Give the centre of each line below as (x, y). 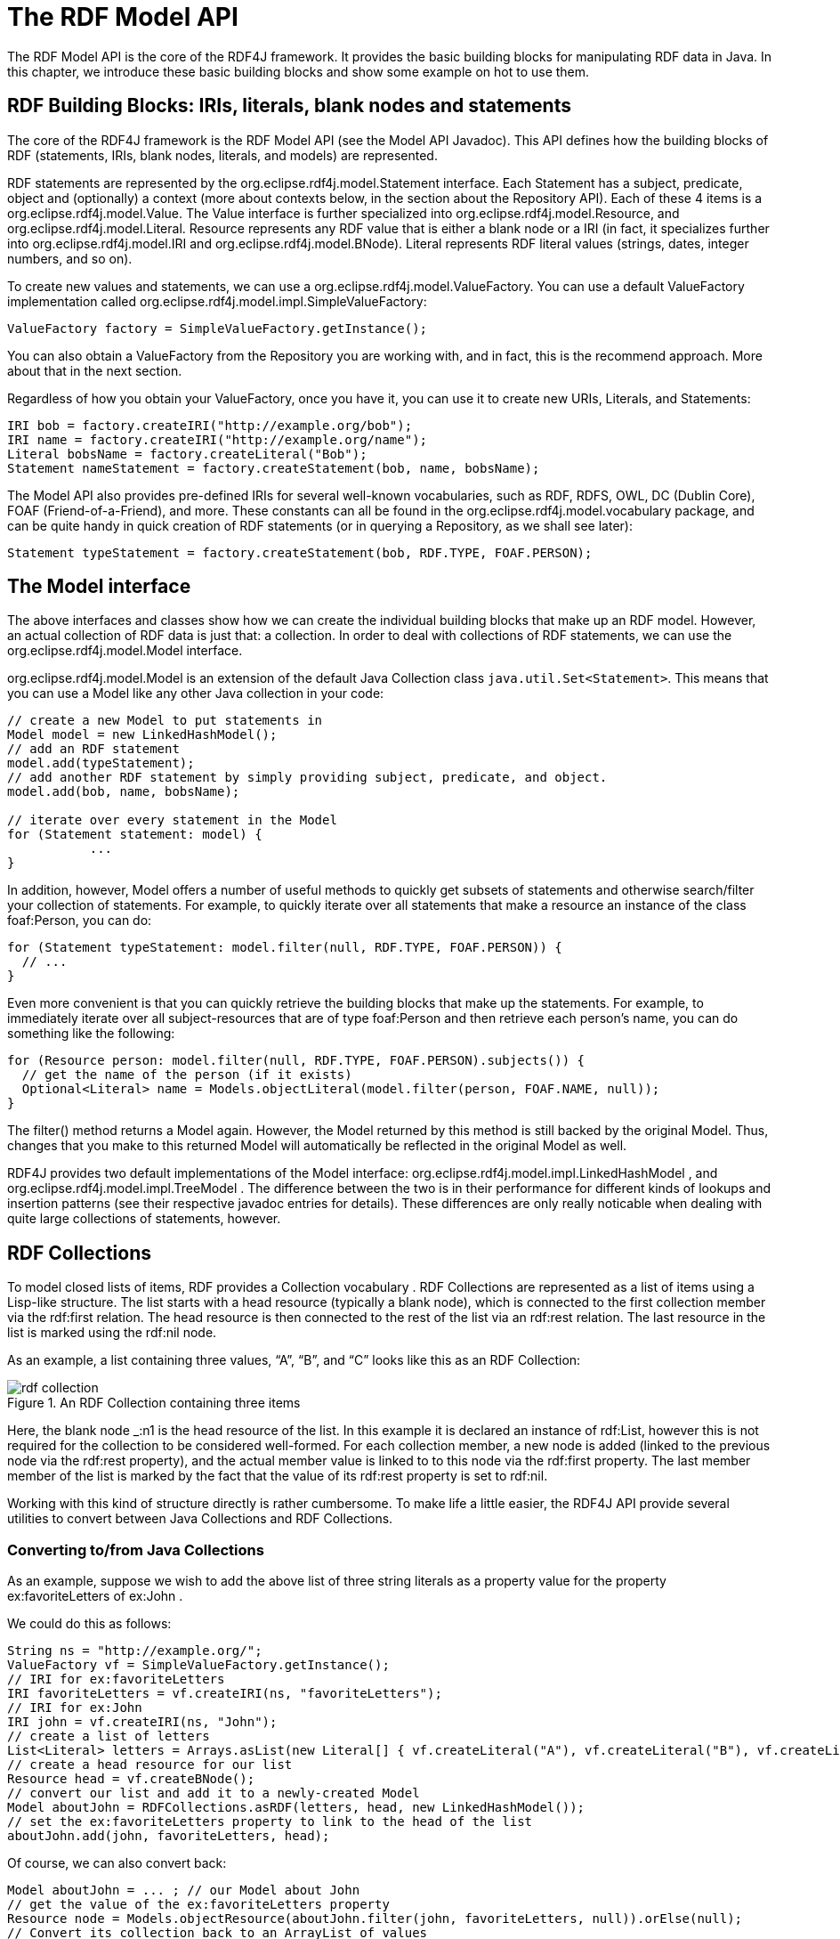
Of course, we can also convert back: (117, 1863)
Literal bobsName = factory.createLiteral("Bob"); (187, 454)
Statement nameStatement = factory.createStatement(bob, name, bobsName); (274, 468)
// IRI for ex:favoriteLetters (116, 1679)
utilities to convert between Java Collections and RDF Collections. (200, 1519)
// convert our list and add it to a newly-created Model (214, 1793)
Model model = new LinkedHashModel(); (142, 735)
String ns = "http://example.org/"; (135, 1651)
